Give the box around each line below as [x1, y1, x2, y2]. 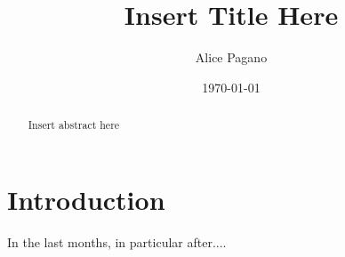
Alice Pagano [195, 48, 268, 67]
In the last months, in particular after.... [7, 232, 227, 251]
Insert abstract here [28, 117, 120, 133]
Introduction [7, 181, 165, 217]
